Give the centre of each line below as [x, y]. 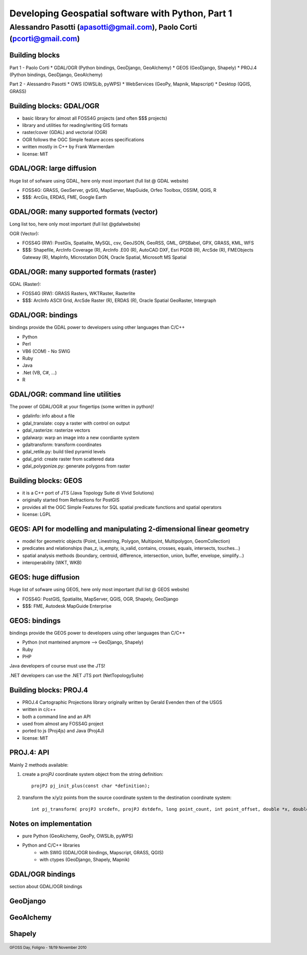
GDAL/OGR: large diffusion [53, 169]
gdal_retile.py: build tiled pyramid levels [64, 452]
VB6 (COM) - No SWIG [46, 351]
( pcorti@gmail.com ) [45, 39]
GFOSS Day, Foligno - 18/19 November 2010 [48, 947]
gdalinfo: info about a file [49, 416]
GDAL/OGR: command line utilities [65, 394]
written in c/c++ [39, 709]
